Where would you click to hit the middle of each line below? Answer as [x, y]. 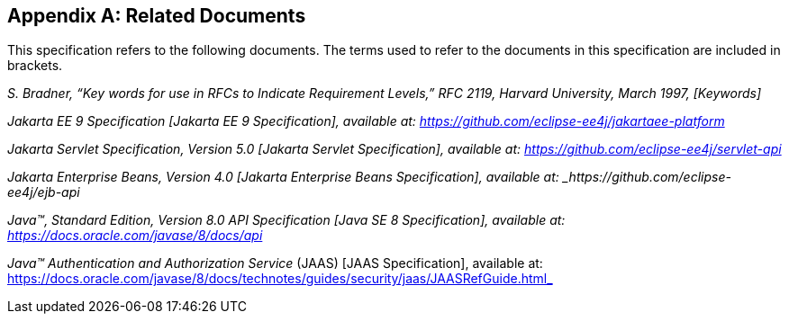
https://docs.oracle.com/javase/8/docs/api [135, 236]
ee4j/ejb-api [44, 192]
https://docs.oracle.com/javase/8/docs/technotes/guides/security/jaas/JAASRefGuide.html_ [280, 279]
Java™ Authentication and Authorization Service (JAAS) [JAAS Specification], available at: [275, 263]
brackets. [35, 66]
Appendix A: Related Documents [157, 16]
